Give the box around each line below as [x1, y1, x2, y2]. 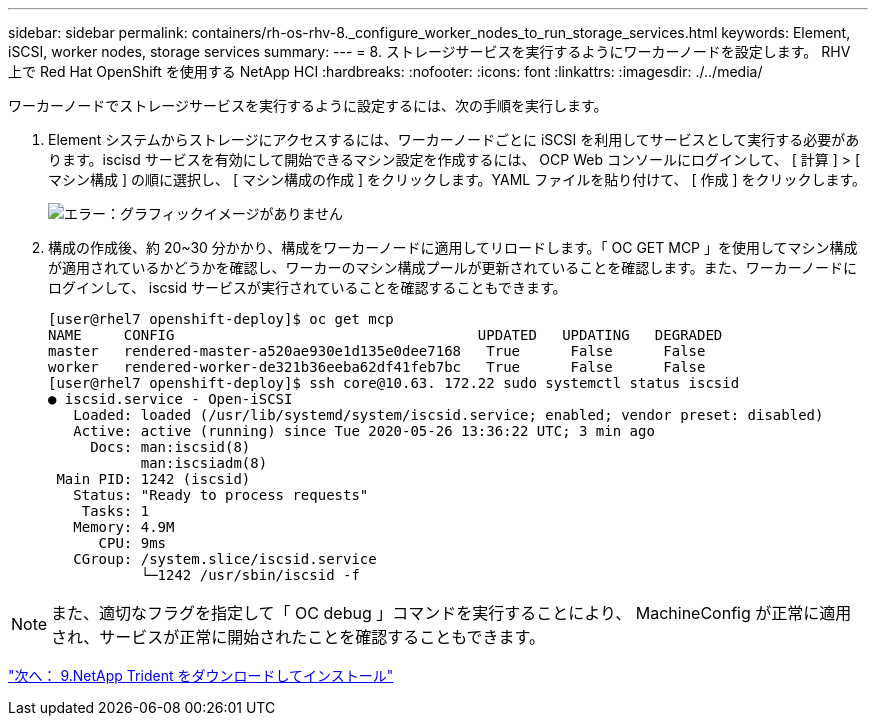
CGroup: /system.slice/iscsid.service [73, 551, 377, 567]
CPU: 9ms [98, 535, 167, 551]
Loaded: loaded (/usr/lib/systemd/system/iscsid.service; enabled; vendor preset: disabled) [73, 407, 824, 423]
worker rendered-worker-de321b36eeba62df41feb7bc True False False [48, 359, 706, 375]
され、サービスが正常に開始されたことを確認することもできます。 [51, 627, 545, 647]
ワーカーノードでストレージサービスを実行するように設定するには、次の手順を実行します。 [8, 97, 608, 114]
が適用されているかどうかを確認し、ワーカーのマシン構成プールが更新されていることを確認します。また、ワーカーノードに [48, 259, 857, 276]
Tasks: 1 [81, 503, 150, 519]
